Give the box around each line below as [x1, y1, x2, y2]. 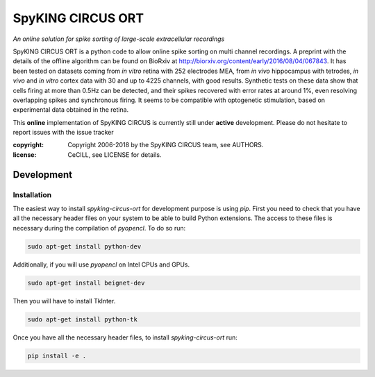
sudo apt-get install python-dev [27, 242, 142, 250]
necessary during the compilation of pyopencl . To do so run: [12, 224, 186, 232]
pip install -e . [27, 351, 87, 360]
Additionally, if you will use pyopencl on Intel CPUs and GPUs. [12, 260, 190, 269]
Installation [12, 190, 52, 199]
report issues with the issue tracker [12, 128, 114, 137]
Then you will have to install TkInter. [12, 296, 116, 305]
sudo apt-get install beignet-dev [27, 278, 145, 287]
